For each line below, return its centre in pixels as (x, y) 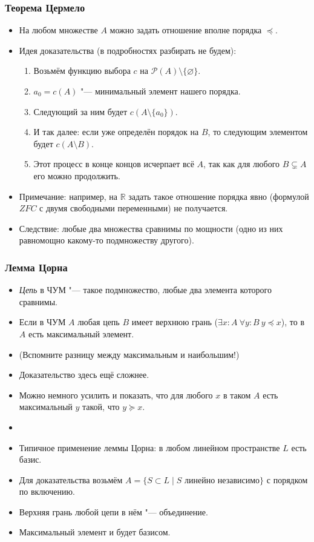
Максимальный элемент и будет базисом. (95, 532)
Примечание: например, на (68, 196)
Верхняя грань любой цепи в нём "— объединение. (113, 511)
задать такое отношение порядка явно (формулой (219, 196)
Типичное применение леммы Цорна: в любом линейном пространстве (149, 447)
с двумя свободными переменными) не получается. (134, 208)
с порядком (287, 479)
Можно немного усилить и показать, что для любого (116, 395)
